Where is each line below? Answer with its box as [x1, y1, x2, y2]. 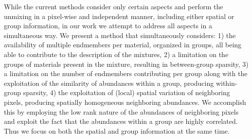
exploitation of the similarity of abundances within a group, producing [4, 78, 214, 88]
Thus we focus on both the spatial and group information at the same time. [4, 125, 230, 136]
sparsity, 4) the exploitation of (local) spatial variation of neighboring [23, 87, 230, 98]
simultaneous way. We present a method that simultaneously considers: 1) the [4, 30, 236, 40]
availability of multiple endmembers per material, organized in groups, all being [4, 40, 242, 50]
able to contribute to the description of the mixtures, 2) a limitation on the [4, 49, 229, 59]
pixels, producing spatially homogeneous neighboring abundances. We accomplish [4, 97, 246, 107]
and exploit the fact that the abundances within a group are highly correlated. [4, 116, 238, 126]
